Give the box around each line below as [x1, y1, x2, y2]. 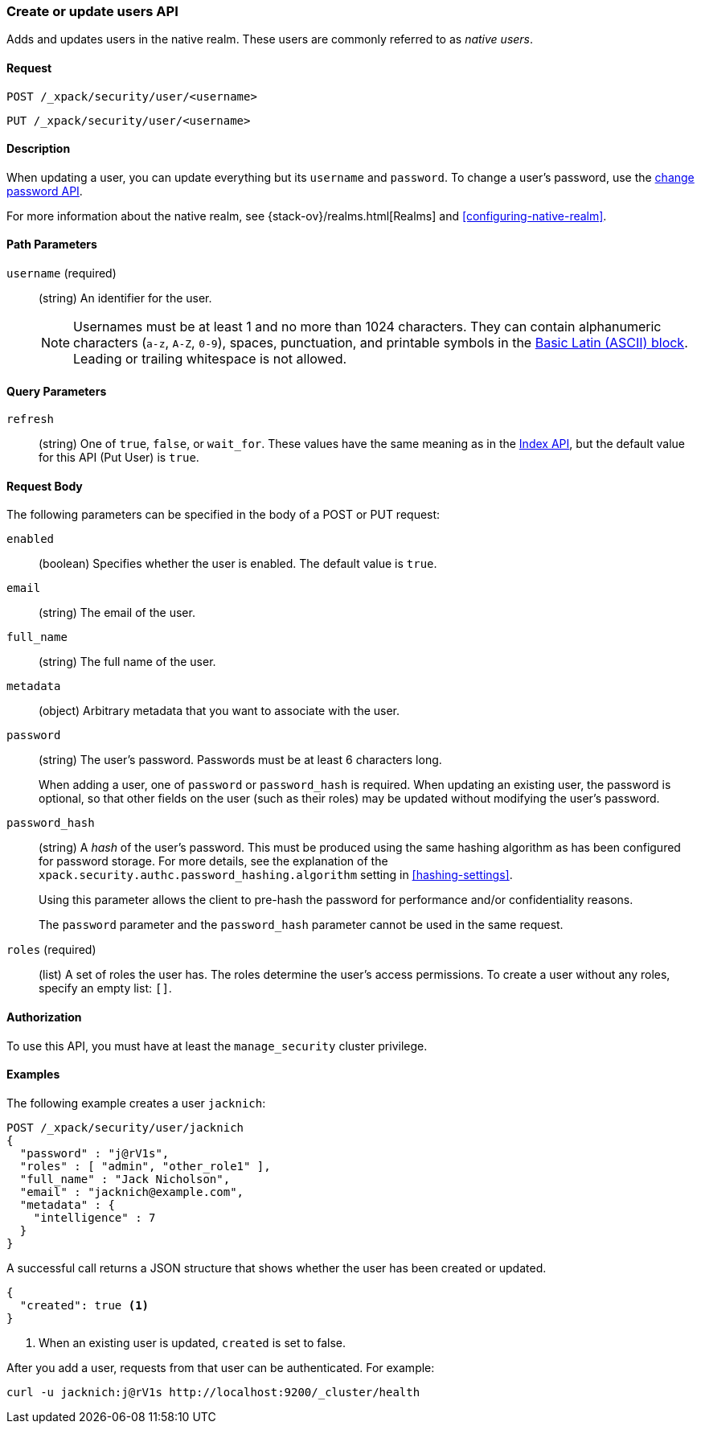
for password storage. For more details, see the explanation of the [39, 854, 388, 869]
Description [6, 142, 71, 156]
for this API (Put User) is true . [39, 450, 199, 465]
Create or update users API [6, 3, 178, 19]
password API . [6, 183, 83, 198]
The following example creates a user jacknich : [6, 1095, 266, 1110]
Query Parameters [6, 384, 107, 398]
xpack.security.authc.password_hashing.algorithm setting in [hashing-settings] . [39, 868, 513, 882]
